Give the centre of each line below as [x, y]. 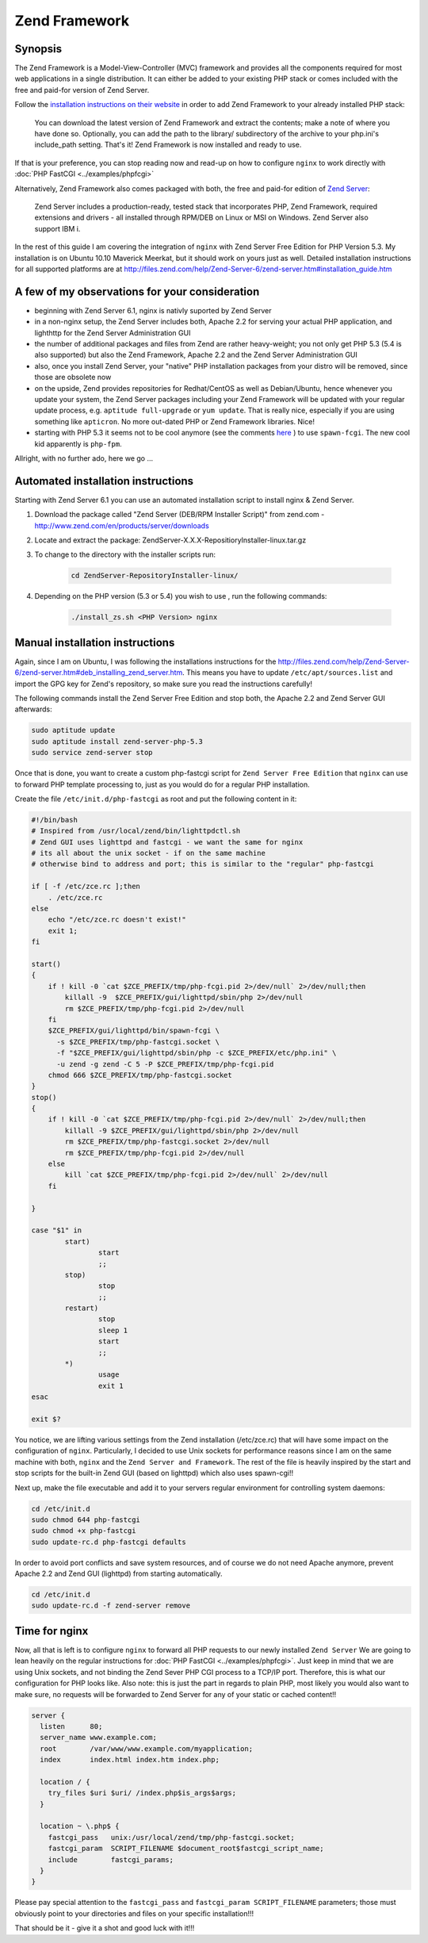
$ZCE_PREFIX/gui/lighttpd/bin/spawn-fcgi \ [134, 1031]
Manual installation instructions [95, 642]
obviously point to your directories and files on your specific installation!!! [134, 1913]
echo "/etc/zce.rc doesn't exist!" [117, 920]
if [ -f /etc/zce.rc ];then [86, 887]
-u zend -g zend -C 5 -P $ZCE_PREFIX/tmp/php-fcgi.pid [165, 1064]
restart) [82, 1308]
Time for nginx [52, 1631]
